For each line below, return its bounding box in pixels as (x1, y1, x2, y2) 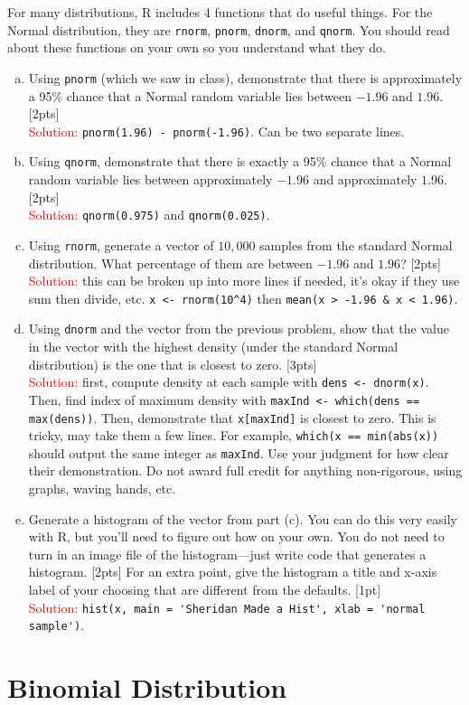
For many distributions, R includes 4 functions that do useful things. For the (7, 3, 433, 21)
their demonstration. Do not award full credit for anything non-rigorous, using (28, 461, 463, 480)
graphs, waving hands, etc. (28, 479, 176, 498)
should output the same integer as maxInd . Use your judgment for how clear (28, 443, 449, 462)
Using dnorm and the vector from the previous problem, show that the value (28, 319, 449, 338)
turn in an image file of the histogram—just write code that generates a (28, 544, 427, 563)
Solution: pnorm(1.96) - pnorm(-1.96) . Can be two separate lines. (28, 121, 405, 140)
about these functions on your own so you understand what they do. (7, 38, 386, 57)
